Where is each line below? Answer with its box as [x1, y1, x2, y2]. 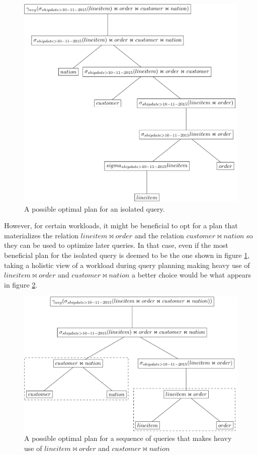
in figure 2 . [4, 279, 38, 290]
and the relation [134, 230, 184, 240]
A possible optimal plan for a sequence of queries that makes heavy [24, 433, 232, 443]
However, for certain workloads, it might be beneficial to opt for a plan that [4, 220, 238, 231]
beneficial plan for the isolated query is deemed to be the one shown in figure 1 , [4, 249, 250, 260]
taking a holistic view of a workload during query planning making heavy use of [4, 259, 250, 270]
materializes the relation [4, 230, 78, 240]
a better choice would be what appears [132, 269, 251, 280]
